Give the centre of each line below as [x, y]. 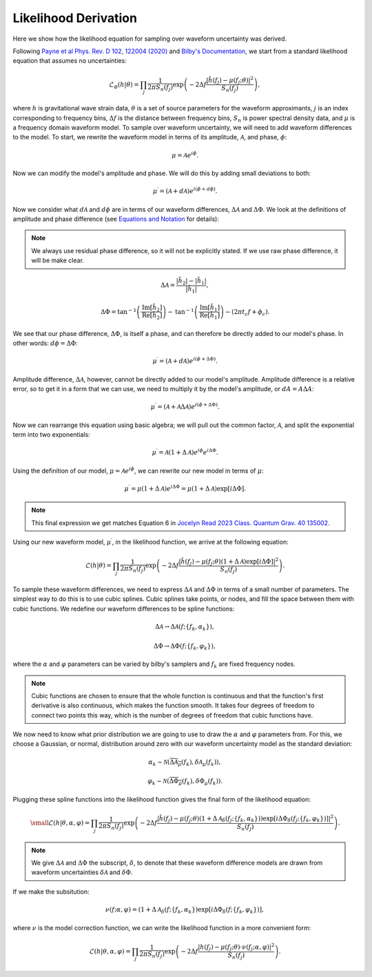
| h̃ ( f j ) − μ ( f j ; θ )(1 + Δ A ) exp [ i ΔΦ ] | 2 [229, 562]
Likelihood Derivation [75, 18]
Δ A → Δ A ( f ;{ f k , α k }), [185, 628]
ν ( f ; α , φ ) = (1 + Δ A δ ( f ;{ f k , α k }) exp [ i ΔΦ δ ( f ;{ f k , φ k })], [185, 910]
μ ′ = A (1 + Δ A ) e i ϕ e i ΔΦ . [185, 452]
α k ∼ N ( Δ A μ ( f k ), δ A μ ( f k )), [185, 762]
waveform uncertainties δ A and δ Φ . [82, 872]
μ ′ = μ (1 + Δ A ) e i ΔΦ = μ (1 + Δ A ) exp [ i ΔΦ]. [185, 488]
